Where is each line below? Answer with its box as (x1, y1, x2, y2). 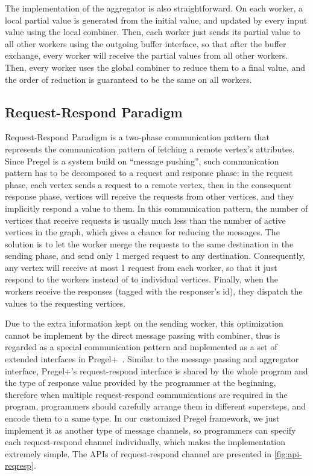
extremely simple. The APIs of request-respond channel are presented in (5, 447, 272, 460)
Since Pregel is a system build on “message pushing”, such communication (5, 154, 279, 167)
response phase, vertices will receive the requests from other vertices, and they (5, 190, 294, 203)
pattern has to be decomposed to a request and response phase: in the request (5, 166, 293, 179)
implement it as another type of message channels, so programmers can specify (5, 423, 296, 436)
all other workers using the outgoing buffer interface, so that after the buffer (5, 37, 286, 50)
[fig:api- (274, 447, 302, 460)
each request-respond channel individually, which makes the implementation (5, 435, 286, 448)
